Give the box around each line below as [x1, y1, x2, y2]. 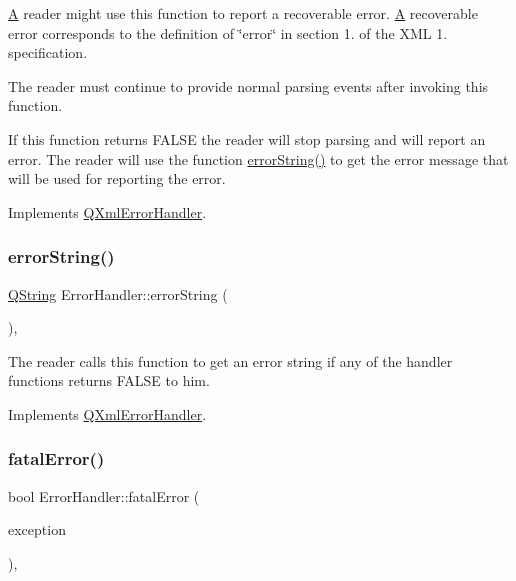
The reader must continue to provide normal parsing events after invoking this [8, 75, 489, 96]
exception [8, 519, 66, 540]
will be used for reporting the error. [8, 168, 226, 189]
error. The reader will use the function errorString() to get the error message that [8, 148, 509, 169]
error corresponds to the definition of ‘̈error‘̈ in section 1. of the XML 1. [8, 22, 448, 43]
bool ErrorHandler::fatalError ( [8, 485, 200, 506]
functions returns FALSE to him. [8, 370, 210, 391]
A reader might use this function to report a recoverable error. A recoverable [8, 3, 478, 23]
